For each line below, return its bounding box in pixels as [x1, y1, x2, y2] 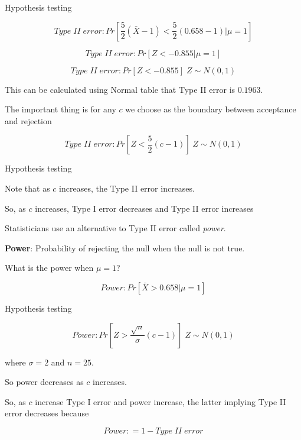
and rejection [5, 114, 52, 127]
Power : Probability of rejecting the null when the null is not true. [5, 241, 245, 254]
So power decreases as [5, 376, 84, 388]
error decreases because [5, 407, 89, 419]
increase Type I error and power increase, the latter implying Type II [35, 395, 286, 407]
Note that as [5, 182, 50, 194]
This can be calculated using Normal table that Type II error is [5, 83, 235, 95]
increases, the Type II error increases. [59, 182, 195, 194]
